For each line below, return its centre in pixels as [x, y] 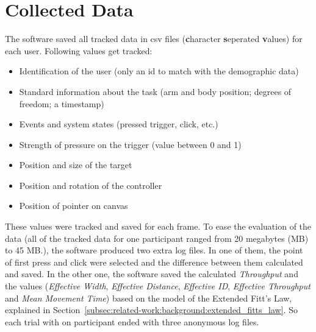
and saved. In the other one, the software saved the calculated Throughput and [152, 274]
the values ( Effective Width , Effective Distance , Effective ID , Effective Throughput [158, 286]
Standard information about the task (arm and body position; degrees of [155, 91]
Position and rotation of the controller [91, 185]
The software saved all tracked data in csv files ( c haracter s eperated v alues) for [154, 39]
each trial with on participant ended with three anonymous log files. [132, 321]
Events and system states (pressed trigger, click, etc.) [119, 124]
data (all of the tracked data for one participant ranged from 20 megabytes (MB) [157, 238]
